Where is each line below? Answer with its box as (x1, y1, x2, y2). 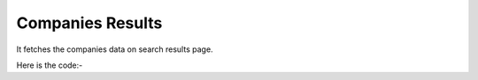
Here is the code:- (16, 60, 83, 70)
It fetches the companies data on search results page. (16, 44, 213, 55)
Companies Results (16, 13, 163, 33)
